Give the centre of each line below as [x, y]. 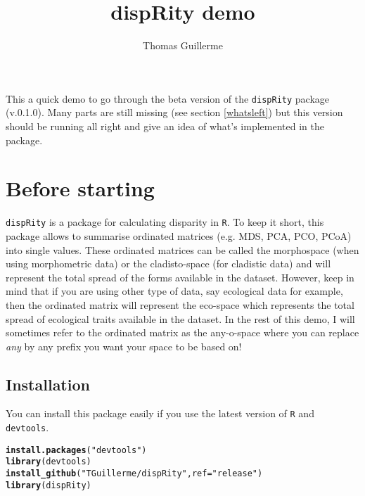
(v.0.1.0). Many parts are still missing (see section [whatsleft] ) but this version [174, 112]
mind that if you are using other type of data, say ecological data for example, [174, 291]
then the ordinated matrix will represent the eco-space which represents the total [180, 304]
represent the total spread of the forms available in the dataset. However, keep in [180, 277]
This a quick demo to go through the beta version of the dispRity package [168, 98]
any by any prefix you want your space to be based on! [124, 346]
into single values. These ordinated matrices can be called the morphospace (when [182, 249]
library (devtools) [49, 462]
